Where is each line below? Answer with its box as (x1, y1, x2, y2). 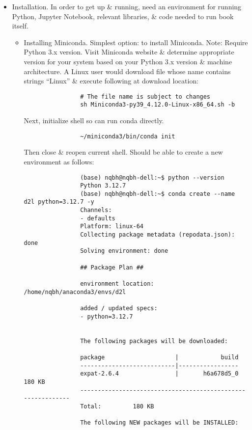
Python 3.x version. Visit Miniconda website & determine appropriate (24, 47, 234, 57)
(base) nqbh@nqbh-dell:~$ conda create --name (80, 190, 235, 197)
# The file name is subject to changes (80, 93, 211, 100)
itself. (12, 21, 28, 31)
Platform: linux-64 (80, 223, 143, 230)
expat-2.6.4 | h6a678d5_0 (80, 370, 239, 377)
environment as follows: (24, 156, 94, 166)
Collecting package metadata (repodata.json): (80, 231, 235, 239)
